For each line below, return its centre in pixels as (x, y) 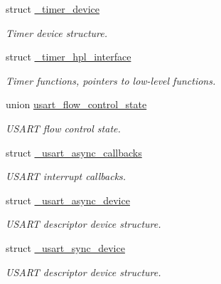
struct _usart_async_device (68, 200)
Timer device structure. (56, 32)
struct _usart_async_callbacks (74, 152)
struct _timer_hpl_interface (69, 57)
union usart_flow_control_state (76, 104)
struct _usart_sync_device (65, 247)
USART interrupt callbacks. (66, 176)
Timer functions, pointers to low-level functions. (111, 80)
